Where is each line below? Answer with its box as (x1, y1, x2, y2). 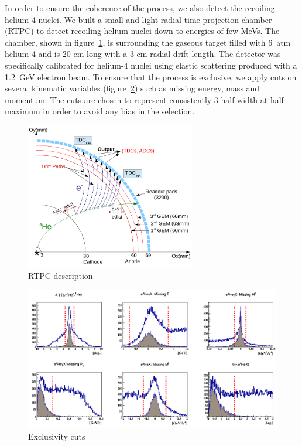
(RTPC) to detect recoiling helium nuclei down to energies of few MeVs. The (5, 25, 280, 37)
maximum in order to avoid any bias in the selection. (5, 105, 195, 117)
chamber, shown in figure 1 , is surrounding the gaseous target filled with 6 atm (5, 36, 291, 48)
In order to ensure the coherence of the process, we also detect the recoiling (5, 2, 275, 13)
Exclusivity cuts (28, 430, 85, 442)
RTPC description (28, 270, 93, 282)
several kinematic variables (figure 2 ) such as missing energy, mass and (5, 82, 260, 94)
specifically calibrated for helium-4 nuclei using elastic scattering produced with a (5, 59, 297, 71)
